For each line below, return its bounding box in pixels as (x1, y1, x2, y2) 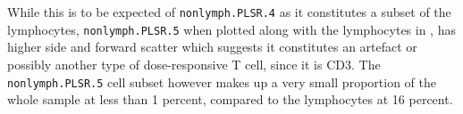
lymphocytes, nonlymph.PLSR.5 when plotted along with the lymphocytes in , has (7, 20, 456, 38)
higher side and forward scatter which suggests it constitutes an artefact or (7, 37, 417, 56)
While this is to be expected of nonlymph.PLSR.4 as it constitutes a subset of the (7, 3, 451, 20)
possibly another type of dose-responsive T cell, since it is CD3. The (7, 54, 381, 73)
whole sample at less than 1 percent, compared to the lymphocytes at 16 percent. (7, 90, 453, 109)
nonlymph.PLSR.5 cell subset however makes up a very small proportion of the (7, 72, 436, 91)
